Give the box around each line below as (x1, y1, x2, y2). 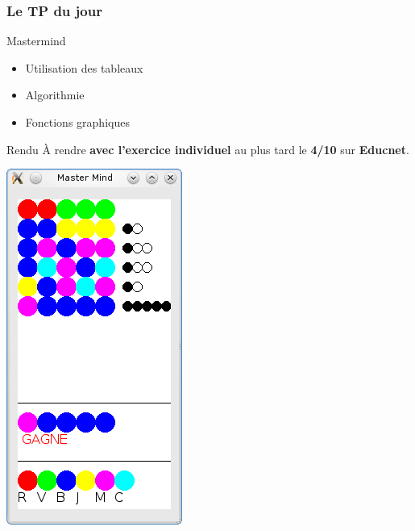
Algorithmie (25, 86, 85, 103)
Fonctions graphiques (25, 114, 130, 130)
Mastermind (6, 32, 66, 49)
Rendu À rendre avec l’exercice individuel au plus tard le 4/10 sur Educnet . (6, 140, 409, 157)
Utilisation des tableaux (25, 59, 143, 76)
